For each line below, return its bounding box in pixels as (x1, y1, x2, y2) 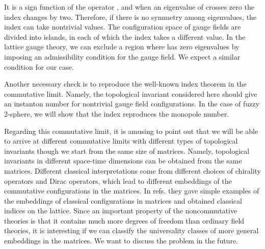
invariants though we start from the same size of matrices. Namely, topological (4, 145, 250, 156)
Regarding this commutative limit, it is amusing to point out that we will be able (4, 125, 258, 136)
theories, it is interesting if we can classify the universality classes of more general (4, 225, 259, 236)
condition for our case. (4, 61, 74, 72)
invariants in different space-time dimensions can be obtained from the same (4, 155, 242, 166)
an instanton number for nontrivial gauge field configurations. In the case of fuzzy (4, 98, 259, 109)
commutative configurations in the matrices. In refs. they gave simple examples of (4, 185, 259, 196)
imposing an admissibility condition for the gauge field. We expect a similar (4, 51, 241, 62)
